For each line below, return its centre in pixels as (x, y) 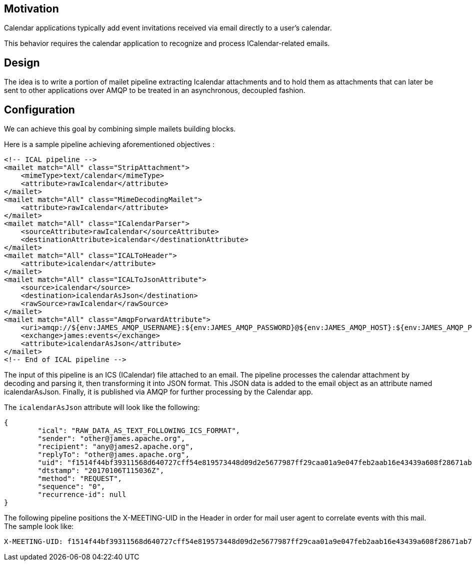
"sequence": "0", (71, 487)
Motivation (31, 9)
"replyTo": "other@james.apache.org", (113, 455)
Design (22, 62)
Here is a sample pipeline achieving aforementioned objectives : (109, 144)
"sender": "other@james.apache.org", (111, 439)
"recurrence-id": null (82, 495)
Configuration (39, 109)
